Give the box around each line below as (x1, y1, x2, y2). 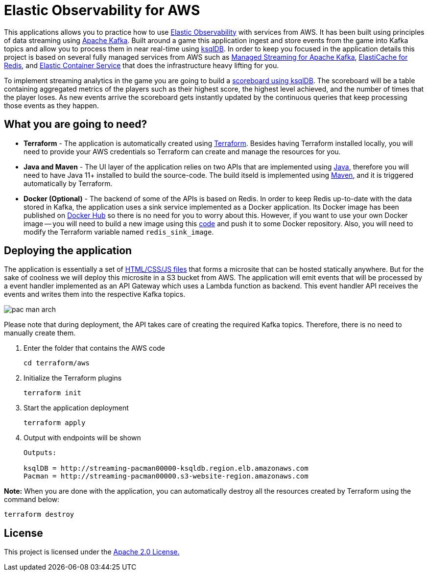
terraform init (24, 389, 82, 397)
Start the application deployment (24, 404, 129, 412)
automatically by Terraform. (24, 179, 113, 188)
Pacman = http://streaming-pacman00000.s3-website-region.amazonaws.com (24, 472, 309, 480)
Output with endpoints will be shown (24, 433, 141, 442)
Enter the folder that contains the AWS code (24, 344, 166, 353)
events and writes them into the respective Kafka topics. (4, 290, 186, 299)
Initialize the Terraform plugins (24, 374, 122, 383)
